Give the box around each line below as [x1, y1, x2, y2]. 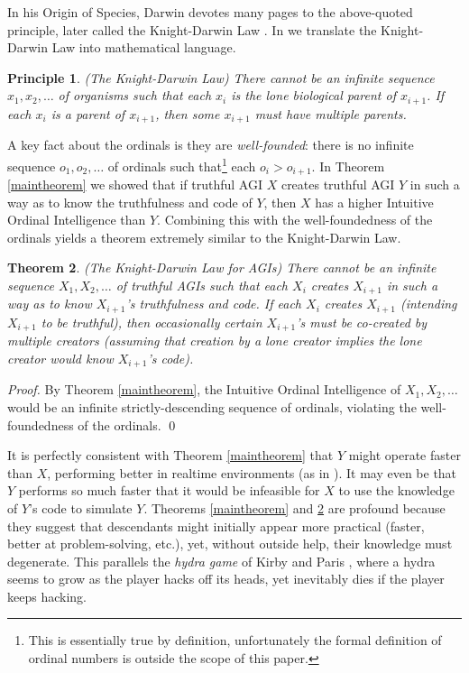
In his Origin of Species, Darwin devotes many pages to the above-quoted [7, 3, 413, 21]
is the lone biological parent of [231, 86, 396, 105]
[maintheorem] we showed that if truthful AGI [7, 174, 262, 193]
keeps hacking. [7, 586, 87, 605]
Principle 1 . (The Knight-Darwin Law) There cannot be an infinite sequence [7, 68, 435, 87]
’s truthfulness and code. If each [125, 294, 302, 313]
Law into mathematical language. [51, 38, 236, 57]
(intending [400, 294, 457, 313]
